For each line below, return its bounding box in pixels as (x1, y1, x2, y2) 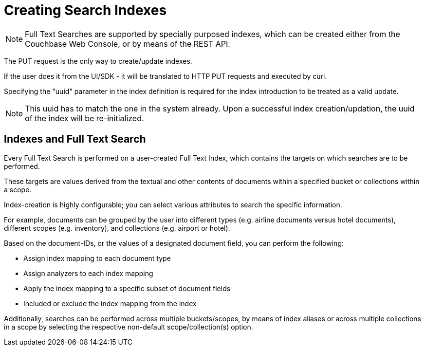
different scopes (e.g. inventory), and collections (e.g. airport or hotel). (4, 223, 230, 232)
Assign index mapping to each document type (23, 254, 171, 262)
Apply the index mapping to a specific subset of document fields (23, 284, 231, 293)
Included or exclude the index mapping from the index (23, 299, 197, 308)
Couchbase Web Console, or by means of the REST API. (25, 38, 230, 49)
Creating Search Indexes (4, 2, 167, 18)
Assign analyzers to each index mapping (23, 269, 153, 277)
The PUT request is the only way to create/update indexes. (4, 56, 192, 65)
